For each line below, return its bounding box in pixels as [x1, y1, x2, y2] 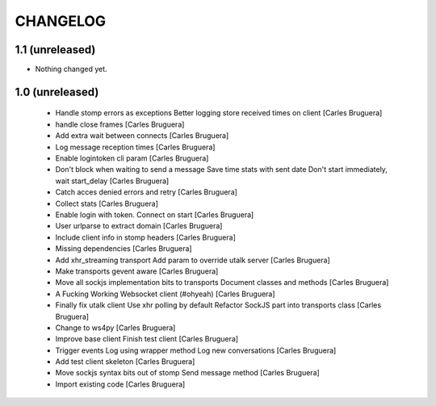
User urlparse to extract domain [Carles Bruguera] [55, 221, 223, 231]
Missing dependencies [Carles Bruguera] [55, 244, 193, 253]
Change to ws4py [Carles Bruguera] [55, 323, 176, 333]
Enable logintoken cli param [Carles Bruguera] [55, 153, 209, 163]
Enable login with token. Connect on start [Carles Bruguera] [55, 210, 254, 220]
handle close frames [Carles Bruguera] [55, 119, 185, 129]
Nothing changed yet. [35, 65, 108, 74]
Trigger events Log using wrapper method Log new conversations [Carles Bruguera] [55, 345, 337, 355]
